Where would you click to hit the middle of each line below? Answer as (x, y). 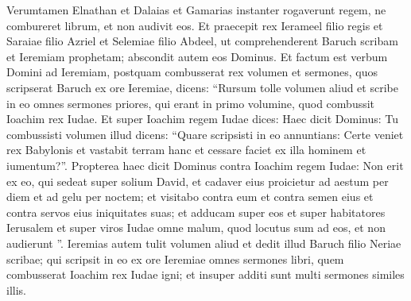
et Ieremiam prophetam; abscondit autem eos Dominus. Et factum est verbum (197, 56)
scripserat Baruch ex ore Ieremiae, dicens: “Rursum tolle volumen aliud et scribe (202, 87)
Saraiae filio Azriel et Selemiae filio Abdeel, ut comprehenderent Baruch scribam (202, 41)
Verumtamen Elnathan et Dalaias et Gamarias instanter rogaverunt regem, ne (196, 10)
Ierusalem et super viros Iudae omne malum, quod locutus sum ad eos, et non (196, 228)
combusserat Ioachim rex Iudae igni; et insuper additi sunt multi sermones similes (205, 274)
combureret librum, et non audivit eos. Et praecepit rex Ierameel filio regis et (195, 25)
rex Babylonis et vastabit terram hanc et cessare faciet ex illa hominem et (186, 150)
